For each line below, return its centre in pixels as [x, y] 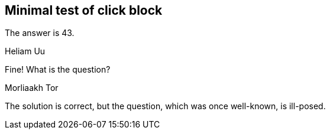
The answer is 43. [40, 33]
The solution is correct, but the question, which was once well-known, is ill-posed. [165, 106]
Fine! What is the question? [58, 70]
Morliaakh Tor [32, 88]
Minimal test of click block [84, 10]
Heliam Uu [25, 51]
